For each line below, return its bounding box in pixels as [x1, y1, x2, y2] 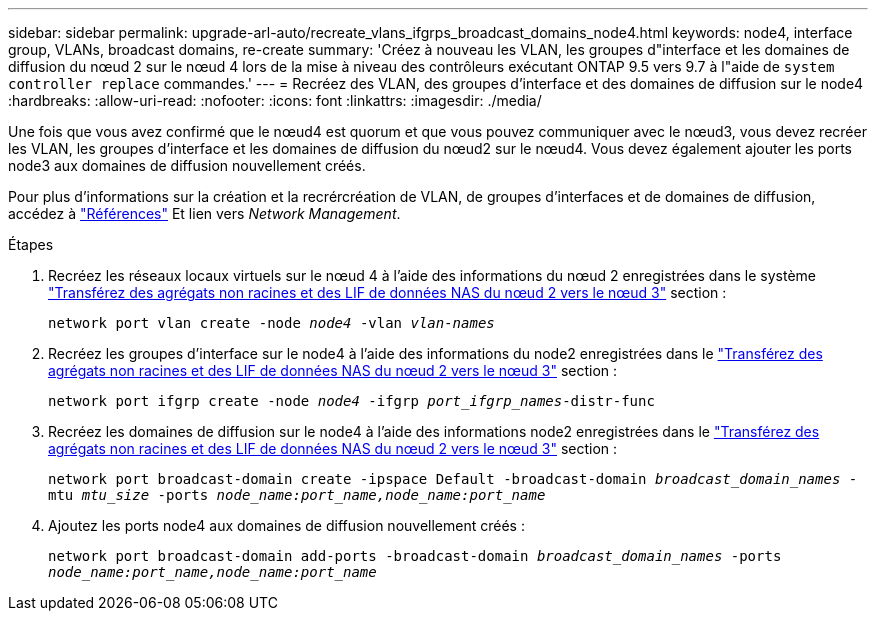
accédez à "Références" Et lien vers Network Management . [8, 205, 401, 222]
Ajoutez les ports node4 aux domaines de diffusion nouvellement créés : [48, 517, 525, 534]
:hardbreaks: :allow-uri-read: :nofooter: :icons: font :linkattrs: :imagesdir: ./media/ [8, 92, 542, 109]
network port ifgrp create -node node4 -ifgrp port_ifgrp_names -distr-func [48, 393, 655, 409]
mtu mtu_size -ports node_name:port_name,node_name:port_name [48, 487, 546, 503]
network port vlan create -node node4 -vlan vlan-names [48, 315, 495, 331]
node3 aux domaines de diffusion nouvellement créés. [8, 157, 366, 174]
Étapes [8, 236, 54, 253]
